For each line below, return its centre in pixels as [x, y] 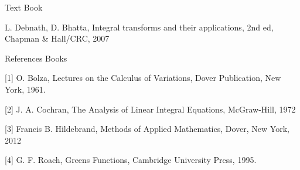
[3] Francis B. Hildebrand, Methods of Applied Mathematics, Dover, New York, [147, 129]
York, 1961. [25, 89]
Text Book [24, 7]
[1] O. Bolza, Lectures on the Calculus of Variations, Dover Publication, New [143, 78]
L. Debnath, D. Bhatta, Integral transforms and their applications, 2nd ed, [139, 27]
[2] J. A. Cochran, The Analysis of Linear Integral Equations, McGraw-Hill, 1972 [150, 109]
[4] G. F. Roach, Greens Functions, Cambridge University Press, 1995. [131, 160]
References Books [36, 58]
